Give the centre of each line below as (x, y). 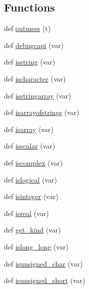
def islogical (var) (30, 179)
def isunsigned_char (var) (43, 263)
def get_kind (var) (32, 230)
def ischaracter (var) (35, 78)
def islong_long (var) (36, 246)
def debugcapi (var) (34, 45)
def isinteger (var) (31, 196)
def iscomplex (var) (33, 162)
